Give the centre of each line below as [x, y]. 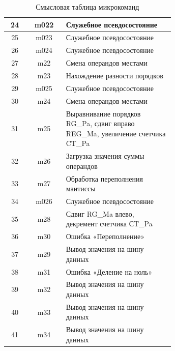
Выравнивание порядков [103, 113]
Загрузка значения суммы [105, 156]
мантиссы [81, 188]
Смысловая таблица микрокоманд [87, 7]
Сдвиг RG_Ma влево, [100, 213]
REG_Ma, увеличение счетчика [116, 133]
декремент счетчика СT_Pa [109, 224]
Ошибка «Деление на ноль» [109, 271]
